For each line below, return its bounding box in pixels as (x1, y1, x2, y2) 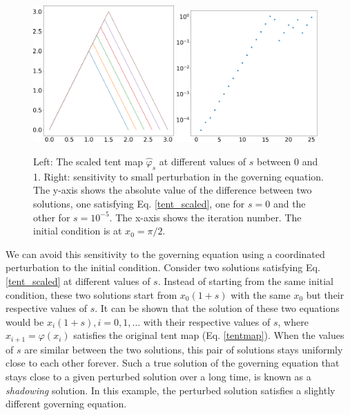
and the (273, 196, 306, 210)
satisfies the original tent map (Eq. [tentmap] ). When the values (73, 328, 344, 342)
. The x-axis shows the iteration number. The (109, 210, 302, 224)
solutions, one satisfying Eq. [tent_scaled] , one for (33, 196, 245, 210)
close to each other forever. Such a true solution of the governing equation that (6, 356, 340, 370)
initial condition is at (33, 223, 122, 238)
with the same (231, 287, 291, 302)
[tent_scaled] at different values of (6, 273, 150, 288)
